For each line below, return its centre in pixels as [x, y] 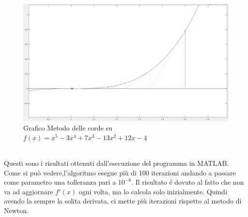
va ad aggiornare [29, 191]
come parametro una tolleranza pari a [60, 182]
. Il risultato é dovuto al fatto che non [188, 182]
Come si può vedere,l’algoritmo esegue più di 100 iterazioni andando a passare [120, 172]
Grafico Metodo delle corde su [68, 128]
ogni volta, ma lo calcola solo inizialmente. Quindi [153, 191]
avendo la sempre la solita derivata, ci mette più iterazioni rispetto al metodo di [123, 201]
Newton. [16, 210]
